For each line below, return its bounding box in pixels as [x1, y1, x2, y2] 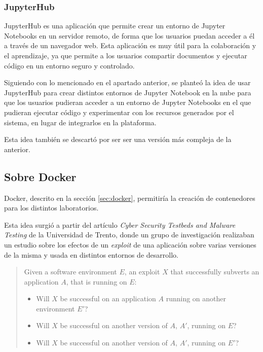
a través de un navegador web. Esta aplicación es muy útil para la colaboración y [4, 40, 256, 51]
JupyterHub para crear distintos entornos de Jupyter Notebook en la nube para [4, 87, 251, 97]
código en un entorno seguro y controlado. [4, 60, 135, 71]
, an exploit [124, 266, 160, 277]
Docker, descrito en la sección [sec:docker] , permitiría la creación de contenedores [4, 192, 255, 203]
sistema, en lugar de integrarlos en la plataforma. [4, 117, 157, 127]
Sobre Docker [4, 168, 77, 184]
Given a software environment [24, 266, 117, 277]
